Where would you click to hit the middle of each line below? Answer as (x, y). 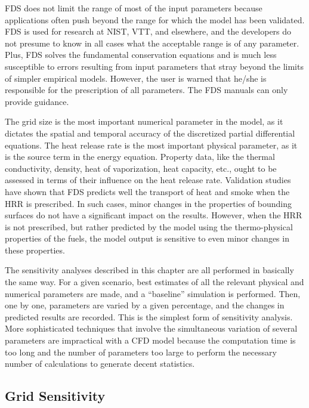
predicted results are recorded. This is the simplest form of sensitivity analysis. (149, 316)
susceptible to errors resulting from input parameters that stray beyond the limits (154, 66)
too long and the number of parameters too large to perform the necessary (141, 352)
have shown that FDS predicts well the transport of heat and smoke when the (147, 191)
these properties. (35, 250)
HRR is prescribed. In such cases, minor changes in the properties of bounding (149, 203)
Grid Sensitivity (55, 396)
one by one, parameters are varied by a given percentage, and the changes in (145, 305)
